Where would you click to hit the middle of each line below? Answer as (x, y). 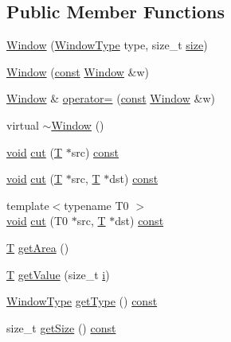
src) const (95, 152)
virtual (23, 124)
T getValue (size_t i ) (58, 274)
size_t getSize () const (61, 327)
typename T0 (96, 205)
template (28, 205)
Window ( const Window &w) (78, 71)
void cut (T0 (37, 221)
